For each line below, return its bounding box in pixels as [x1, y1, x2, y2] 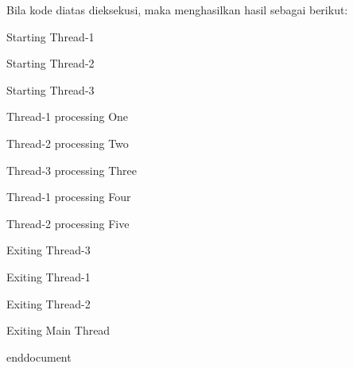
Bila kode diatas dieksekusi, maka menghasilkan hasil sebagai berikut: [6, 2, 348, 17]
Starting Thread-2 [6, 55, 95, 72]
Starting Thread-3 [6, 81, 95, 98]
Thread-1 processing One [6, 108, 129, 125]
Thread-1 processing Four [6, 188, 131, 205]
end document [6, 348, 72, 365]
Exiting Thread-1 [6, 268, 91, 285]
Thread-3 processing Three [6, 161, 137, 178]
